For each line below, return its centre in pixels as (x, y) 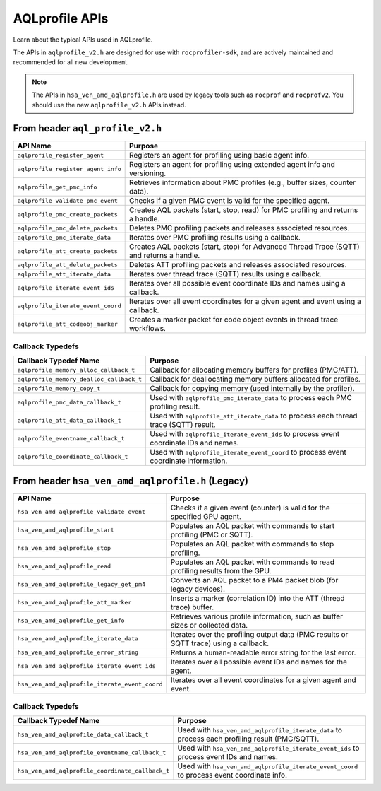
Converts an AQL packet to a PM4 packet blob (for (254, 580)
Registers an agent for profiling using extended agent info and (232, 165)
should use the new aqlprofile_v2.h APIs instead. (109, 105)
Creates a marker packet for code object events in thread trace (234, 320)
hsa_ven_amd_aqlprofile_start (66, 530)
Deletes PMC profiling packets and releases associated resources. (240, 228)
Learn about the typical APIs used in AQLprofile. (83, 40)
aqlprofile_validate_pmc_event (67, 200)
